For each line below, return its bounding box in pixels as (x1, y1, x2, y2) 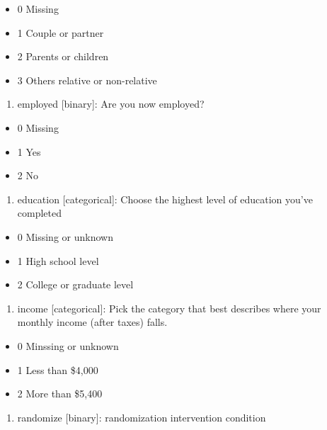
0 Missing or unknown (17, 229, 113, 244)
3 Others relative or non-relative (17, 72, 157, 87)
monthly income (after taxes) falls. (17, 315, 168, 329)
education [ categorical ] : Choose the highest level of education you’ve (17, 191, 313, 206)
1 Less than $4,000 (17, 362, 98, 377)
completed (17, 205, 62, 220)
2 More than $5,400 (17, 386, 103, 401)
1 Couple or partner (17, 25, 104, 40)
